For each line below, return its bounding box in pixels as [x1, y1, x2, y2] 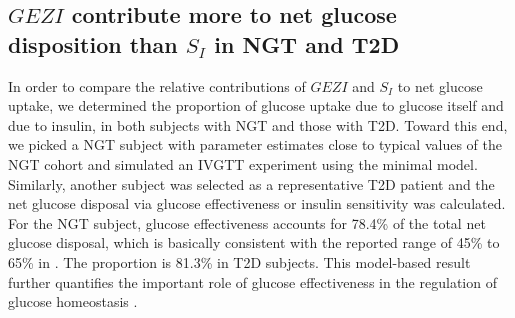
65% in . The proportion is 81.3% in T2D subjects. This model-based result [8, 251, 471, 272]
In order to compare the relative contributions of [8, 75, 306, 96]
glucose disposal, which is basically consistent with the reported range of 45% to [8, 232, 500, 253]
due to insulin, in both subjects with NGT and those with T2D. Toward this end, [8, 114, 508, 135]
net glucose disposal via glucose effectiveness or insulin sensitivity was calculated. [8, 193, 506, 214]
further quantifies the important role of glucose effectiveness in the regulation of [8, 271, 497, 292]
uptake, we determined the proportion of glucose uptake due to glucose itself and [8, 95, 504, 116]
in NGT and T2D [214, 28, 400, 59]
